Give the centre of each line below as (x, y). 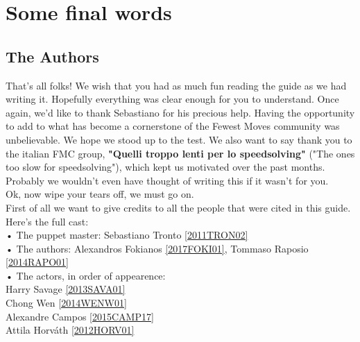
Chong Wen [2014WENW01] (66, 303)
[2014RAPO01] (37, 262)
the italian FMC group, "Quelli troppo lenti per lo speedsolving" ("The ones (180, 153)
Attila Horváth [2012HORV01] (70, 330)
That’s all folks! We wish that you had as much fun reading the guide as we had (176, 85)
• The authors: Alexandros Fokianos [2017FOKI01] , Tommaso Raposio (157, 248)
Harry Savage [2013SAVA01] (66, 289)
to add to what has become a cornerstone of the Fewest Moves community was (173, 126)
